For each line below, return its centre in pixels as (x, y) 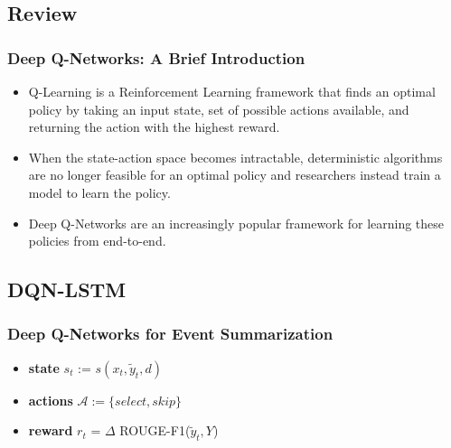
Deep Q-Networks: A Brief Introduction (156, 57)
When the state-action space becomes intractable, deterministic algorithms (235, 157)
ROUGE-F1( (155, 430)
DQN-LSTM (67, 289)
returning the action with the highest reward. (154, 127)
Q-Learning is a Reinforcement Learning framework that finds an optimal (232, 91)
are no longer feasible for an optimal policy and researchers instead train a (235, 175)
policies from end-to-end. (97, 241)
